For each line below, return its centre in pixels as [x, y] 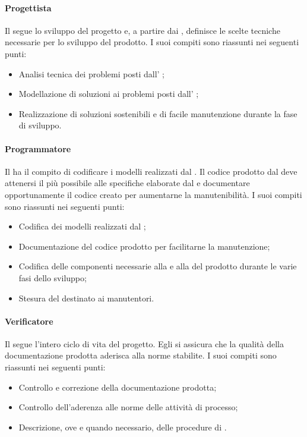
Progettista [28, 7]
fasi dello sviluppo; [53, 277]
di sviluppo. [40, 125]
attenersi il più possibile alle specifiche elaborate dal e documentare [127, 183]
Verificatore [29, 321]
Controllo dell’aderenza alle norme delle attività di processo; [128, 407]
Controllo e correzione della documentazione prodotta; [118, 387]
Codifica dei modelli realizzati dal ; [82, 226]
